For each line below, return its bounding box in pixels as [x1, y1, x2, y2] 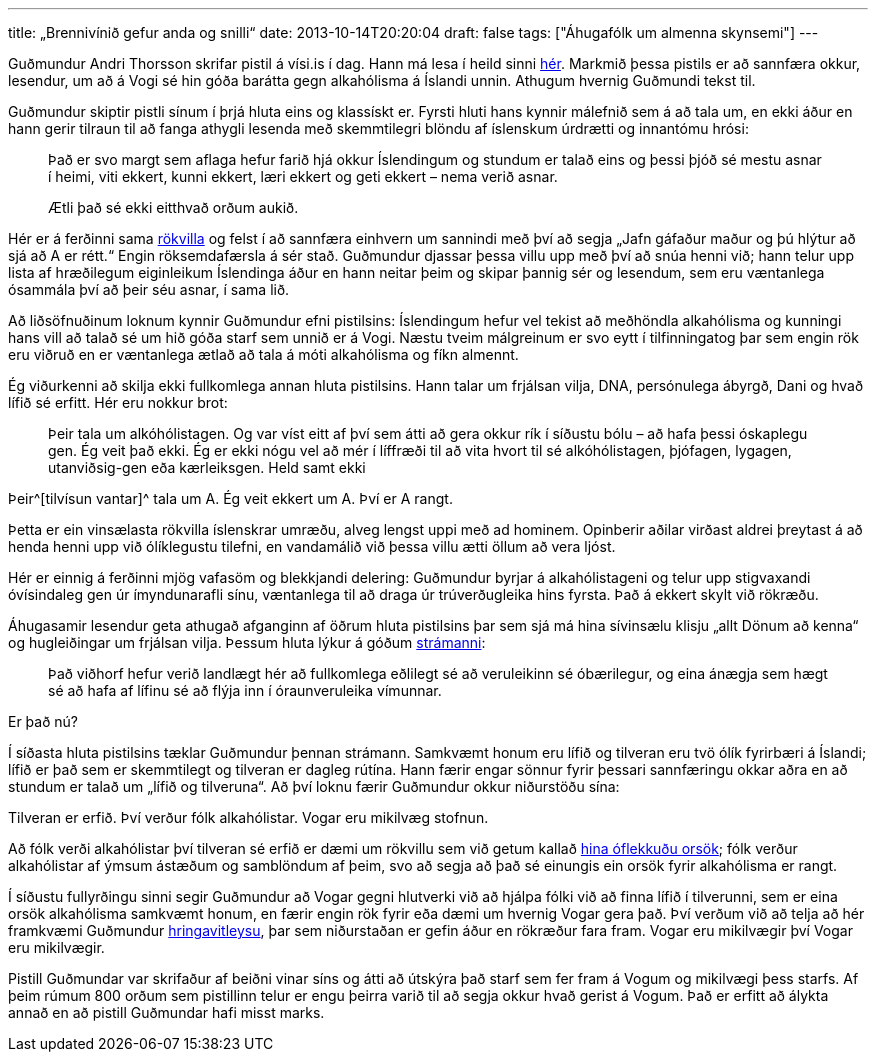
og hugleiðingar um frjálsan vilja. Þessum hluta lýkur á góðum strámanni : [8, 634, 486, 651]
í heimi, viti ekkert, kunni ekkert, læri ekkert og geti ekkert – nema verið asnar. [48, 168, 558, 185]
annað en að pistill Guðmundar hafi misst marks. [8, 1004, 325, 1021]
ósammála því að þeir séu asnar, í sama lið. [8, 281, 290, 298]
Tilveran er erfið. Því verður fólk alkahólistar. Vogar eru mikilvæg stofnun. [8, 809, 489, 826]
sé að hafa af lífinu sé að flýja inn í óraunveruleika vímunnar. [48, 682, 442, 699]
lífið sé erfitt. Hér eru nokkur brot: [8, 394, 228, 411]
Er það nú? [8, 713, 78, 730]
